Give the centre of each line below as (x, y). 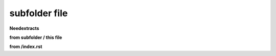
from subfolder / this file (36, 37)
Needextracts (24, 28)
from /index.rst (26, 47)
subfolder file (39, 13)
